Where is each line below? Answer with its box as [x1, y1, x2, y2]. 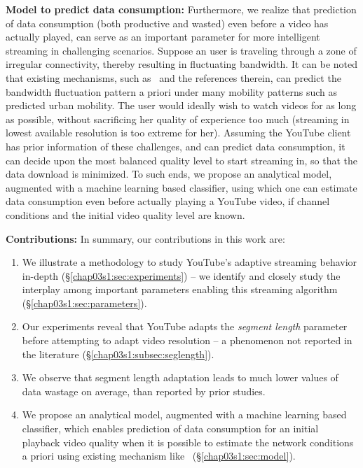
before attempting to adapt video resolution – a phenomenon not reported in [22, 333, 352, 348]
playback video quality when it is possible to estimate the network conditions [22, 434, 354, 449]
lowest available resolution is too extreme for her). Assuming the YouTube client [6, 125, 351, 140]
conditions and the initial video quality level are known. [6, 207, 245, 222]
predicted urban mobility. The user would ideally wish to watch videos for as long [6, 98, 357, 113]
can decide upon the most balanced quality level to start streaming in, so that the [6, 153, 358, 167]
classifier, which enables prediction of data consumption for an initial [22, 421, 319, 436]
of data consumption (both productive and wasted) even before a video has [6, 15, 329, 30]
